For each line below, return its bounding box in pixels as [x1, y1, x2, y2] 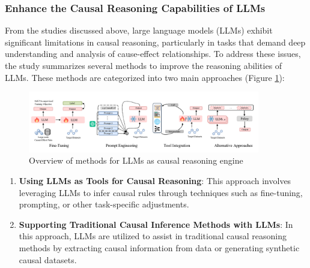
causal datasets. [19, 253, 77, 266]
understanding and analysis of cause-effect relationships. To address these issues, [5, 47, 301, 60]
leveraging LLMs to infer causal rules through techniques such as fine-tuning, [19, 186, 303, 198]
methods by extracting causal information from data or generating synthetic [19, 241, 300, 254]
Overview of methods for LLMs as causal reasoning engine [29, 154, 243, 167]
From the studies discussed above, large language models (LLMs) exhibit [5, 24, 273, 37]
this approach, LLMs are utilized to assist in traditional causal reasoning [19, 230, 287, 242]
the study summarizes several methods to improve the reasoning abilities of [5, 59, 282, 71]
